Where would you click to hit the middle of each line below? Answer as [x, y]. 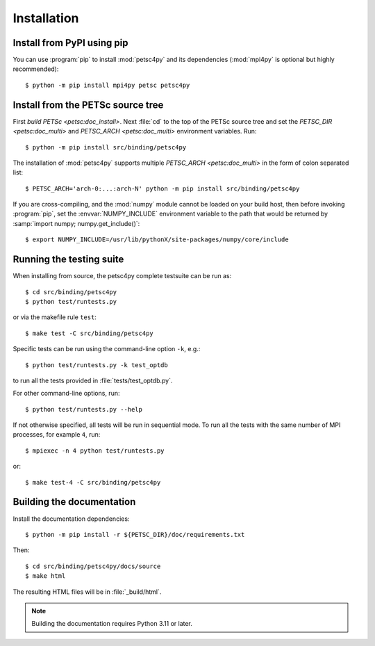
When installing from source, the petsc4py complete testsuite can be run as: [122, 276]
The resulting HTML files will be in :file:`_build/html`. [87, 592]
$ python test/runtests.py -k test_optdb [97, 365]
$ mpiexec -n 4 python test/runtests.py [95, 451]
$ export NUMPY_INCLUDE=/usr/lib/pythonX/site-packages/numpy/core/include [157, 240]
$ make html [45, 576]
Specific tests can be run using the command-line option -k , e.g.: [107, 349]
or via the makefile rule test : [55, 317]
